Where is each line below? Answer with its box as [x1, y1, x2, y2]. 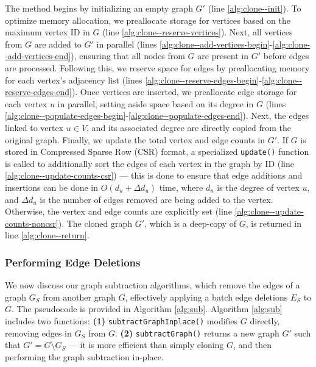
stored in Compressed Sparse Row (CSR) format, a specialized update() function [5, 145, 309, 158]
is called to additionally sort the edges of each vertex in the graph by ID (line [5, 157, 294, 169]
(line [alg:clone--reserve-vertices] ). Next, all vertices [102, 26, 293, 38]
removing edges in [5, 326, 72, 339]
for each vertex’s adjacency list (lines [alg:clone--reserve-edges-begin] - [5, 73, 262, 86]
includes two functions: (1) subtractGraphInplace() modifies [5, 314, 238, 327]
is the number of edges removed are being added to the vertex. [40, 193, 273, 205]
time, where [159, 180, 203, 193]
